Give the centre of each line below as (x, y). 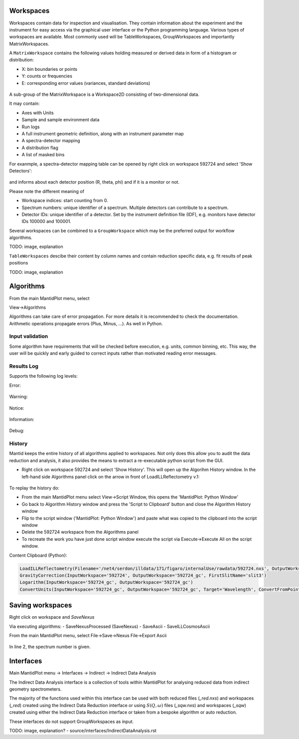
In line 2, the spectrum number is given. (50, 647)
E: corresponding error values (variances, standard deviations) (86, 83)
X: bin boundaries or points (49, 69)
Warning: (18, 397)
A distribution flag (40, 148)
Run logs (31, 127)
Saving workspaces (41, 606)
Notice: (17, 408)
